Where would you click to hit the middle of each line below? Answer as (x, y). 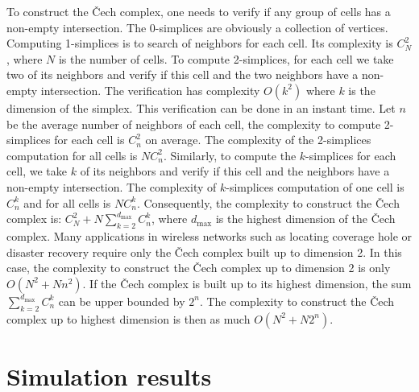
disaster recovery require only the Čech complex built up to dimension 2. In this (204, 252)
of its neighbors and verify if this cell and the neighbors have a (235, 171)
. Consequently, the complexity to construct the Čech (268, 202)
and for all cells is (67, 202)
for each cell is (89, 140)
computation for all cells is (72, 155)
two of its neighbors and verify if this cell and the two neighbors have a (183, 74)
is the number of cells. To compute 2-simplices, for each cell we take (226, 58)
